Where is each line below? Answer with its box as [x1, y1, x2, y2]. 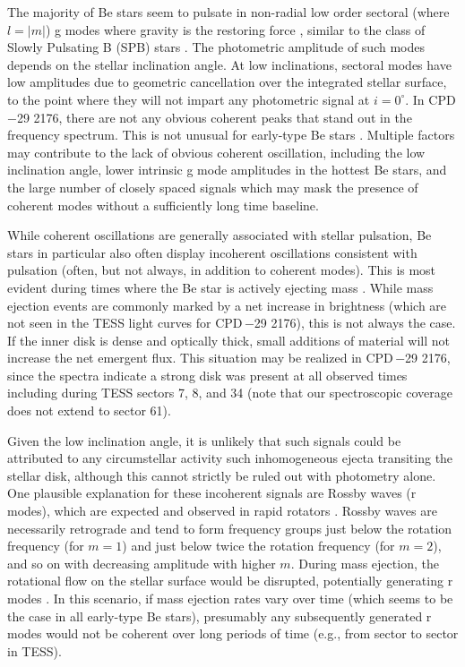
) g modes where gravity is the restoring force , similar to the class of [45, 20, 426, 38]
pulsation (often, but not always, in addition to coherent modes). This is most [7, 261, 436, 279]
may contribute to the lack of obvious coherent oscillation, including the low [7, 142, 426, 161]
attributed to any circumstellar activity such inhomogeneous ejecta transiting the [7, 449, 453, 467]
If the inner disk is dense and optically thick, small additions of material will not [7, 330, 450, 349]
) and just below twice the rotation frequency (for [122, 536, 395, 555]
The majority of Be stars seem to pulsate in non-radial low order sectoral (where [7, 3, 450, 21]
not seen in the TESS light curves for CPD [7, 313, 243, 332]
